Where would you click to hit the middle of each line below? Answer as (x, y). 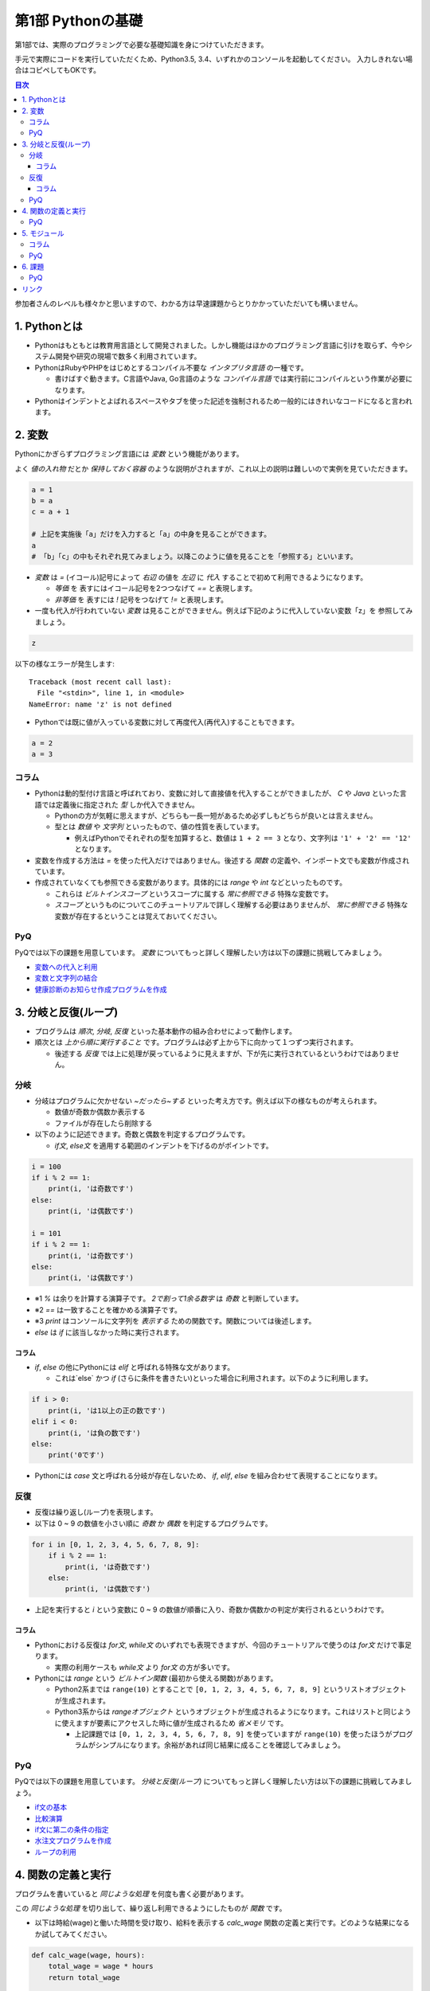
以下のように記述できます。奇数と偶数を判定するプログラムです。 (142, 1134)
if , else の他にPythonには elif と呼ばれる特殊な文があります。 (135, 1367)
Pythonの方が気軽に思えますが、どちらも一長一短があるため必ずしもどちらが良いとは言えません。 (216, 816)
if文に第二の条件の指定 (72, 1830)
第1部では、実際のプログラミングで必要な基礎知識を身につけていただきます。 (141, 45)
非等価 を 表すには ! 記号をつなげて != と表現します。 (141, 599)
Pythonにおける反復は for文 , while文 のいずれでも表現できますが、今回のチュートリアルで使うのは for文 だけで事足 (223, 1645)
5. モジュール (43, 233)
